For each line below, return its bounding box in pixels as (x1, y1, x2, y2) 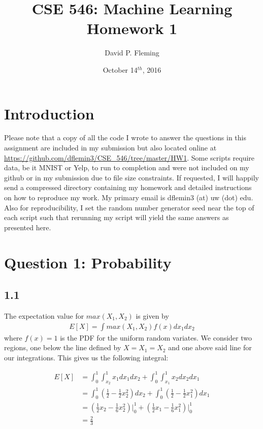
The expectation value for (4, 310, 84, 321)
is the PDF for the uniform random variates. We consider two (60, 332, 252, 343)
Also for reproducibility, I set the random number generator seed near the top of (4, 202, 254, 212)
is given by (136, 310, 169, 321)
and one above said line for (168, 342, 252, 353)
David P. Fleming (105, 47, 159, 58)
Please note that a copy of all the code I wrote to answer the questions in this (4, 132, 246, 143)
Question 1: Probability (4, 252, 172, 272)
